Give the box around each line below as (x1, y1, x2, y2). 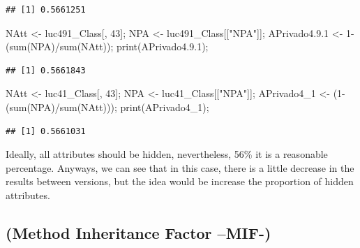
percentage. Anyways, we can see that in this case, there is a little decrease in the (6, 160, 354, 175)
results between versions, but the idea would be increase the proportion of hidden (6, 174, 354, 189)
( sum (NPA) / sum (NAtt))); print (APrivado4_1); (6, 99, 209, 114)
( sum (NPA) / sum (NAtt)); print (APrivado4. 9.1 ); (6, 39, 209, 54)
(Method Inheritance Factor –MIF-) (6, 221, 271, 243)
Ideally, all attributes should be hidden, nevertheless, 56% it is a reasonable (6, 147, 328, 161)
